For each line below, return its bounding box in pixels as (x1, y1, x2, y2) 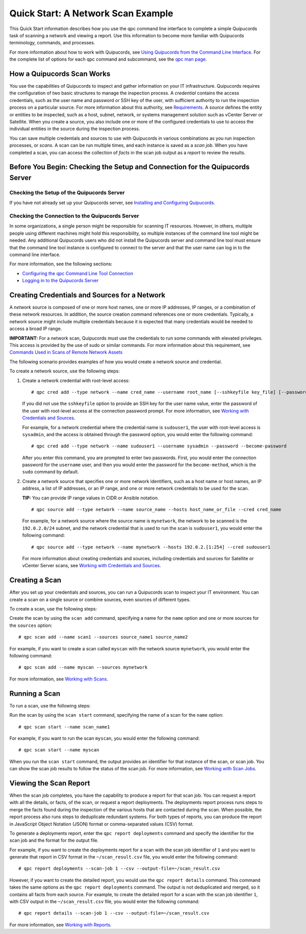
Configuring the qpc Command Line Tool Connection (22, 270, 134, 276)
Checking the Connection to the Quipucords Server (9, 212, 140, 219)
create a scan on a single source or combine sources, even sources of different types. (9, 596, 191, 602)
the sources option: (9, 622, 53, 628)
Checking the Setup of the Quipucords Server (9, 189, 125, 196)
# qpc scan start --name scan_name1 (18, 724, 110, 729)
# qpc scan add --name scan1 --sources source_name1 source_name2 (18, 634, 188, 640)
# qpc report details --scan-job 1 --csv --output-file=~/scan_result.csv (18, 911, 210, 916)
